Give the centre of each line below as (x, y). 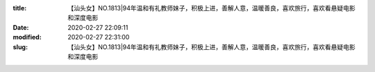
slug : (20, 47)
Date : (21, 27)
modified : (27, 37)
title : (20, 8)
